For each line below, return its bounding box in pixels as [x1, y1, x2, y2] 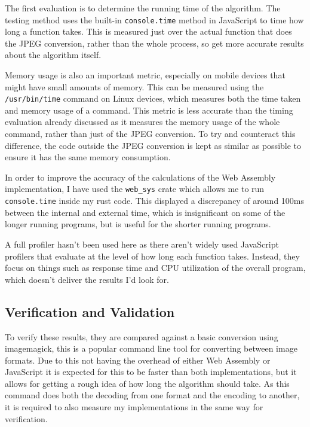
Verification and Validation [5, 302, 175, 321]
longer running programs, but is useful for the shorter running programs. [5, 218, 271, 230]
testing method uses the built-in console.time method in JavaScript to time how [5, 13, 304, 26]
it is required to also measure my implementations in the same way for [5, 401, 263, 413]
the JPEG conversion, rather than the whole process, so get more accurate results [5, 36, 304, 49]
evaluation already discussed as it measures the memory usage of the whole [5, 115, 280, 128]
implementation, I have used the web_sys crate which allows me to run [5, 182, 265, 195]
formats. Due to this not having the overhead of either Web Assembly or [5, 353, 271, 366]
